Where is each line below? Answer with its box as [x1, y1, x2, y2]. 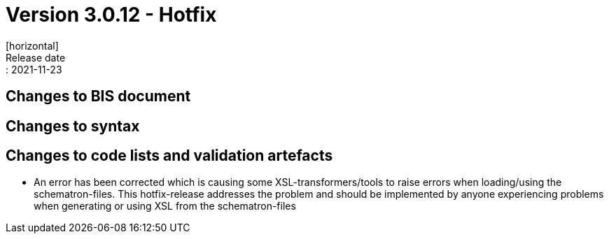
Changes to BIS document [6, 87, 191, 106]
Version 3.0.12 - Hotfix [6, 3, 217, 27]
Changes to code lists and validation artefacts [6, 147, 333, 165]
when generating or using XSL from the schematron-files [34, 200, 296, 212]
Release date [6, 51, 66, 64]
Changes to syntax [6, 117, 140, 135]
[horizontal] [6, 39, 59, 52]
